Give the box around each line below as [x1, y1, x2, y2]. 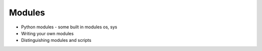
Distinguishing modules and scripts [21, 38, 92, 43]
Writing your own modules [21, 30, 74, 36]
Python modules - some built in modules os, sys [21, 24, 117, 30]
